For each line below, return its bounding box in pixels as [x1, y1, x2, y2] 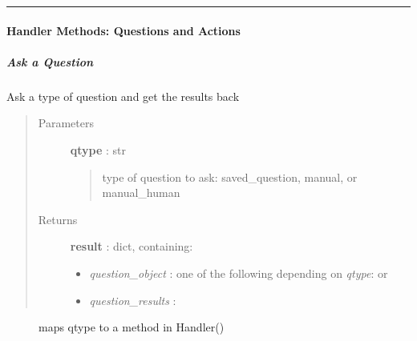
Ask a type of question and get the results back [6, 87, 240, 104]
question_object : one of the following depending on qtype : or [89, 264, 388, 281]
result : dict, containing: [70, 238, 193, 255]
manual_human [102, 184, 180, 201]
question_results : [89, 291, 176, 308]
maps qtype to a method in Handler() [38, 319, 225, 335]
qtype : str [70, 141, 127, 158]
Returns [38, 211, 78, 227]
